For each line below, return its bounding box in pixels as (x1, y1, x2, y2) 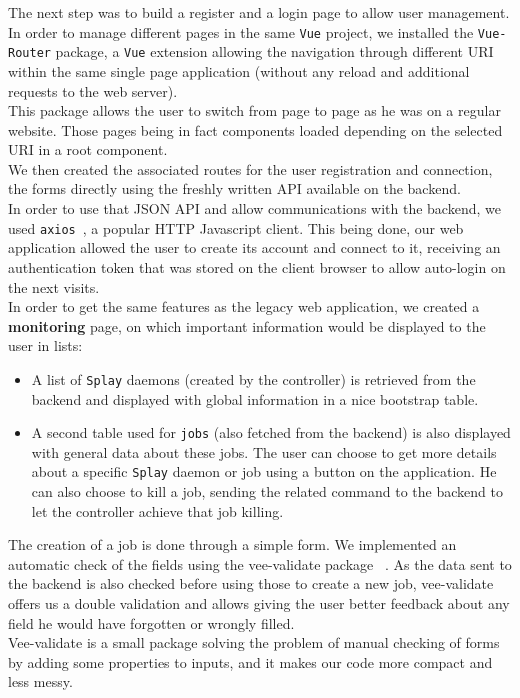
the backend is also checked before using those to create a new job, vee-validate (8, 573, 494, 594)
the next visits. (8, 276, 100, 297)
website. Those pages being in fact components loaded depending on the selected (8, 119, 503, 140)
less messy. (8, 671, 73, 692)
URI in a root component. (8, 139, 168, 160)
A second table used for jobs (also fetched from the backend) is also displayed (31, 422, 511, 443)
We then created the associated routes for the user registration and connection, (8, 158, 493, 179)
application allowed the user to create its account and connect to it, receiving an (8, 237, 501, 258)
